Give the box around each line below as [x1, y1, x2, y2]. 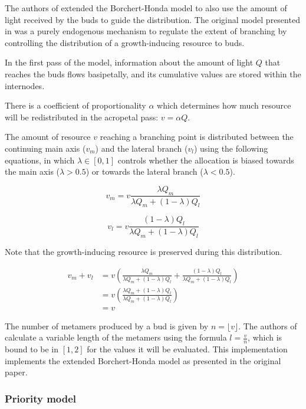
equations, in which [5, 153, 75, 166]
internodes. [5, 79, 45, 91]
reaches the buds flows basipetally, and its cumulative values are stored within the [5, 67, 301, 80]
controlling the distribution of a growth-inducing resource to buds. [5, 36, 245, 48]
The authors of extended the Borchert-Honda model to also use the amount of [5, 2, 287, 14]
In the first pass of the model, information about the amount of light [5, 56, 254, 68]
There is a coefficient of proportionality [5, 99, 146, 112]
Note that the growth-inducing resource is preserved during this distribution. [5, 245, 282, 257]
